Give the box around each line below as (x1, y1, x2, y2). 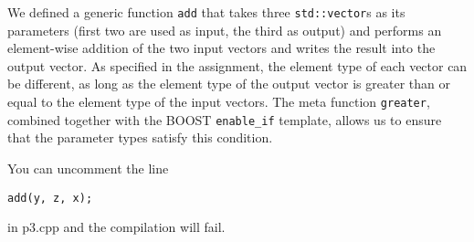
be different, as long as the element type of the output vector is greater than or (7, 74, 450, 93)
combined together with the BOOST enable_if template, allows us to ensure (7, 110, 442, 129)
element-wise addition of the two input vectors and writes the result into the (7, 38, 436, 58)
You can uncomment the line (7, 158, 169, 177)
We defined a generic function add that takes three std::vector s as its (7, 3, 406, 21)
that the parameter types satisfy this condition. (7, 128, 273, 147)
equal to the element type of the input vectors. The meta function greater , (7, 92, 430, 111)
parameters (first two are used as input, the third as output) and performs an (7, 20, 442, 39)
